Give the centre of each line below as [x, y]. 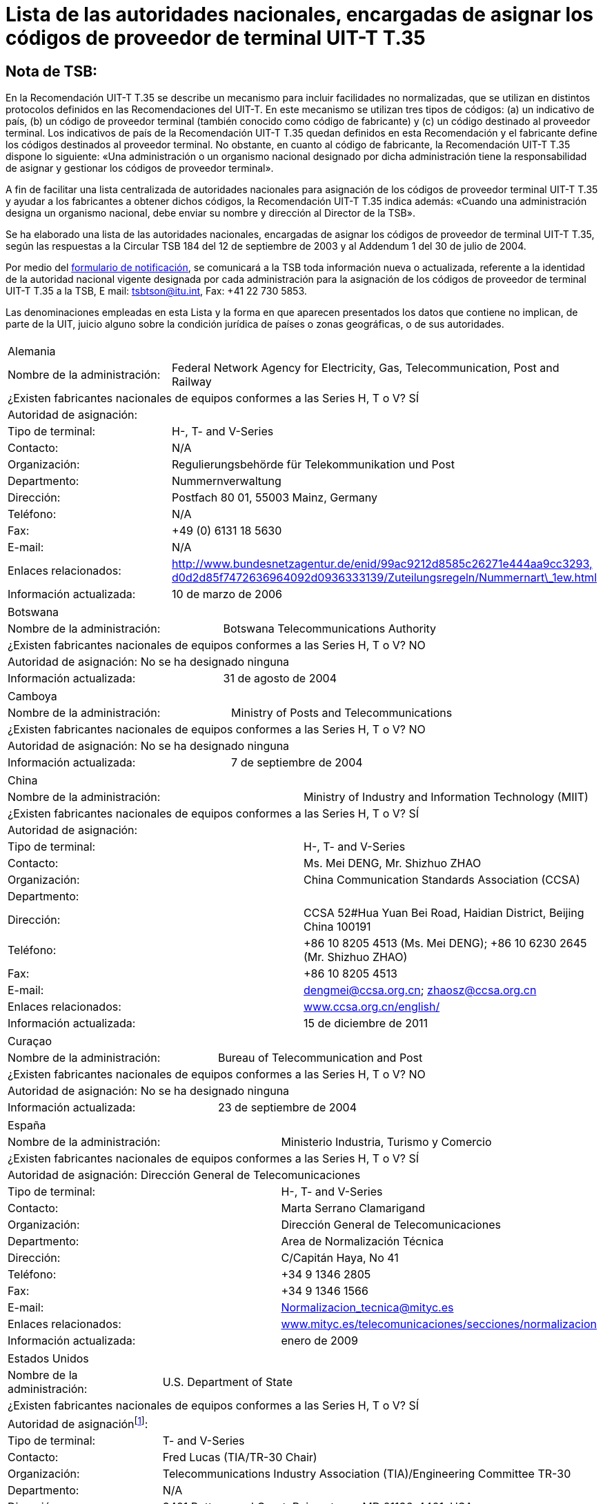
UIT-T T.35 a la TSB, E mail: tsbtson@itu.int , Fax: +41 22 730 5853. [156, 291]
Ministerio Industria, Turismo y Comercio [386, 1141]
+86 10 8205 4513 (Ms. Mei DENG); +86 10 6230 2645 [445, 943]
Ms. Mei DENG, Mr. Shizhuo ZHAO [393, 863]
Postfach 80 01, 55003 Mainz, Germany [275, 497]
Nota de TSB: [52, 71]
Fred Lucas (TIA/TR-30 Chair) [240, 1457]
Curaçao [30, 1041]
